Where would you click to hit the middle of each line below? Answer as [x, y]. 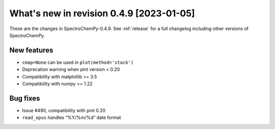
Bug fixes [25, 98]
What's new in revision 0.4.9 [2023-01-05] [102, 13]
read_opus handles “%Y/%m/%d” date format [72, 118]
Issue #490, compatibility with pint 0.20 [64, 110]
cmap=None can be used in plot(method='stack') [78, 62]
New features [31, 50]
